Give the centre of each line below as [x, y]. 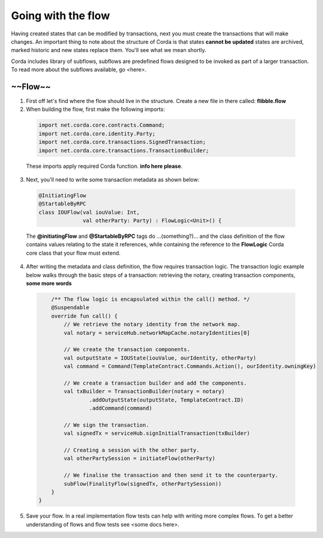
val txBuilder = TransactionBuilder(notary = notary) [144, 392]
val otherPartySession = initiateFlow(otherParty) [139, 459]
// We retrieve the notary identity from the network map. [152, 324]
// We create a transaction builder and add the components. [155, 383]
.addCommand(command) [121, 408]
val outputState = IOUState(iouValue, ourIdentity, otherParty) [160, 358]
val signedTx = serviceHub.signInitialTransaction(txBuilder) [157, 433]
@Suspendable [70, 308]
